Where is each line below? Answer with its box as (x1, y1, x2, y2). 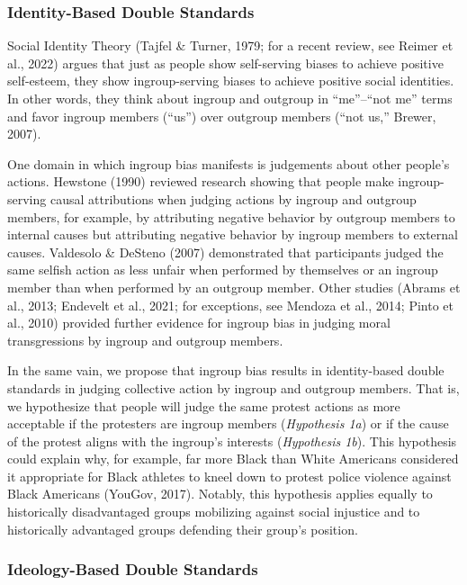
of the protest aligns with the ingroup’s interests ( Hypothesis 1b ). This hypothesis (7, 431, 457, 450)
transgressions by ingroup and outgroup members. (7, 330, 283, 349)
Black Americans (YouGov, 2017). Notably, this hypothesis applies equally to (7, 484, 433, 503)
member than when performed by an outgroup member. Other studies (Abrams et (7, 277, 461, 296)
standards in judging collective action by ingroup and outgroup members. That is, (7, 378, 460, 397)
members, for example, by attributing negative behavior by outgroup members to (7, 207, 455, 226)
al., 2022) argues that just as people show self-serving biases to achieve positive (7, 53, 444, 72)
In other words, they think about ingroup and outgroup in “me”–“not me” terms (7, 89, 453, 107)
